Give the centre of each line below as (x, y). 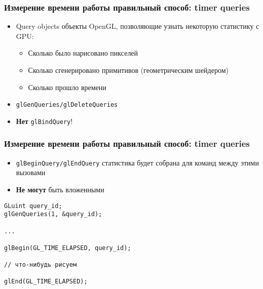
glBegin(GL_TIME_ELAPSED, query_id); (68, 248)
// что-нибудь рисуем (41, 265)
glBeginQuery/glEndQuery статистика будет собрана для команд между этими (137, 162)
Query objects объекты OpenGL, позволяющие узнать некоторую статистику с (138, 26)
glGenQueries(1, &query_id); (53, 214)
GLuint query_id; (33, 206)
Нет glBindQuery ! (44, 121)
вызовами (31, 172)
